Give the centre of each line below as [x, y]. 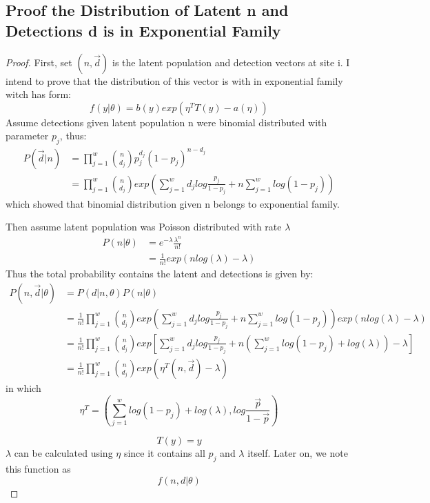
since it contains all [164, 453]
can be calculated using [63, 453]
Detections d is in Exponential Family [143, 30]
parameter [27, 136]
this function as [38, 469]
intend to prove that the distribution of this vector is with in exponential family [174, 80]
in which [23, 387]
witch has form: [39, 94]
